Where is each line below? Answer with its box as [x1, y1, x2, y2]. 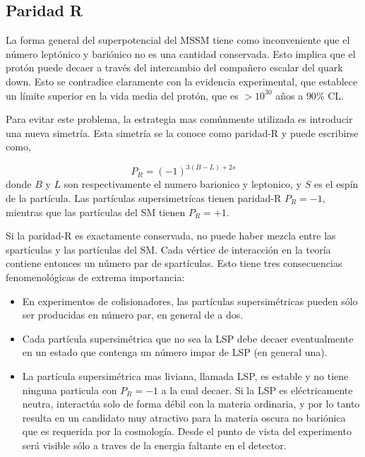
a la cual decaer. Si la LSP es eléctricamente [161, 382, 353, 397]
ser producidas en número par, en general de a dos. [22, 307, 244, 322]
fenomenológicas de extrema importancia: [6, 269, 185, 284]
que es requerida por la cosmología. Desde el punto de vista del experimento [22, 424, 352, 439]
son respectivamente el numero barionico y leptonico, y [64, 177, 302, 191]
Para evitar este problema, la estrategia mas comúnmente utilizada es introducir [6, 112, 353, 126]
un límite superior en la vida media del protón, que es [6, 88, 239, 102]
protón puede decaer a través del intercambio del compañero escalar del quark [6, 60, 343, 75]
